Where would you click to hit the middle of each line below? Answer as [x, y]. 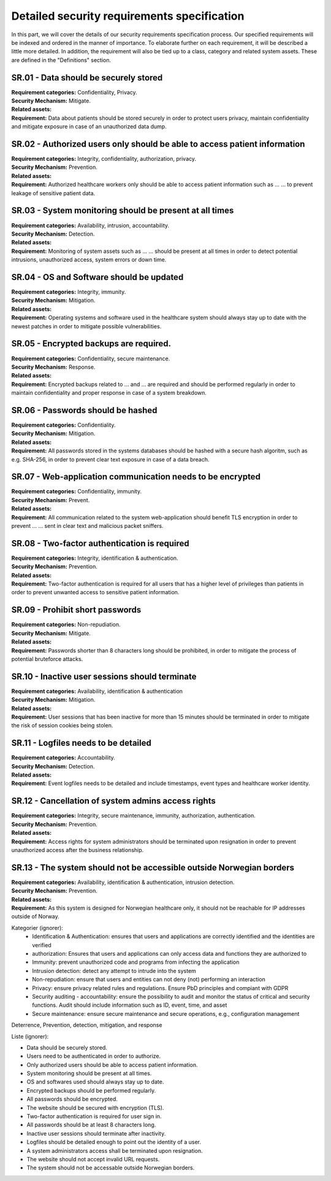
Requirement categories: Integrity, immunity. [69, 292]
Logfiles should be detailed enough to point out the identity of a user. [114, 1142]
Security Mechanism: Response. [53, 367]
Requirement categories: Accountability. [63, 757]
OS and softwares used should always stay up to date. [95, 1082]
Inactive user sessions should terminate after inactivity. [96, 1133]
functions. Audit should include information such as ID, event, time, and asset [130, 1005]
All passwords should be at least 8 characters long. [91, 1125]
